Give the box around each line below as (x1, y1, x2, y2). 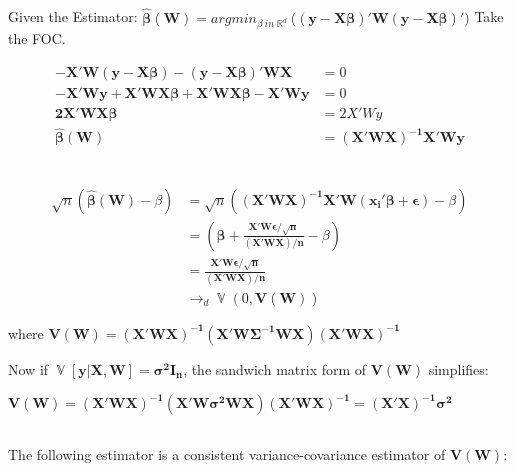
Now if (8, 358, 49, 379)
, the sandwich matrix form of (183, 358, 367, 379)
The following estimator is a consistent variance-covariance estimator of (8, 443, 446, 464)
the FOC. (8, 28, 66, 49)
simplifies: (428, 358, 489, 379)
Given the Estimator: (8, 6, 138, 27)
